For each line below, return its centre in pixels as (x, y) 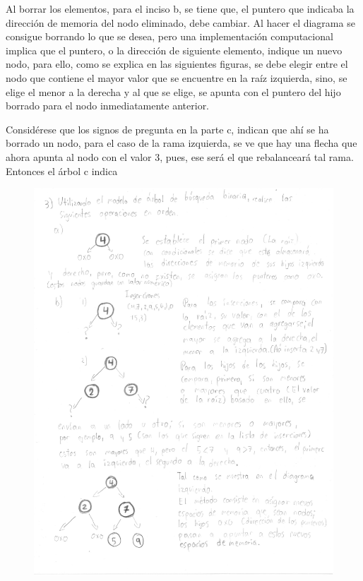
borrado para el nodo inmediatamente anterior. (108, 106)
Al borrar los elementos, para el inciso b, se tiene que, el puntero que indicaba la (180, 8)
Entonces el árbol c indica (62, 170)
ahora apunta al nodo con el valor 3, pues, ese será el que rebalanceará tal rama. (180, 156)
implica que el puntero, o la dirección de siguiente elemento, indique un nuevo (174, 50)
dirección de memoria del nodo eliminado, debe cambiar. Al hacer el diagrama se (180, 22)
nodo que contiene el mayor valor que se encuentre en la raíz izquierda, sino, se (177, 77)
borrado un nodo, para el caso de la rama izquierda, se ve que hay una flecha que (181, 143)
